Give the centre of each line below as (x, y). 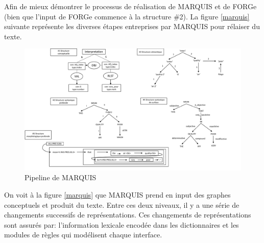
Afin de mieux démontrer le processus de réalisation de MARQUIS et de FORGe (130, 6)
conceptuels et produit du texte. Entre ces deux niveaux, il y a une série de (122, 204)
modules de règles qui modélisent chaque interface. (83, 235)
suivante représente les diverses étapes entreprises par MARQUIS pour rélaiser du (132, 26)
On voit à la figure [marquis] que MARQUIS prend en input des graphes (117, 195)
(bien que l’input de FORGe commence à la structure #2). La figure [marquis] (127, 16)
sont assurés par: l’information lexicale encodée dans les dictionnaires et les (122, 224)
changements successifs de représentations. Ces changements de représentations (128, 215)
